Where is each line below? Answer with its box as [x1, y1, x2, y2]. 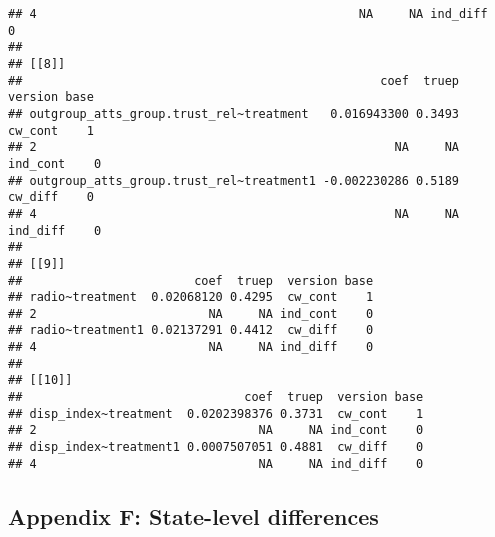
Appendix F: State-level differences [8, 500, 379, 531]
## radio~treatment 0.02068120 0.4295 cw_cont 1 [8, 290, 374, 305]
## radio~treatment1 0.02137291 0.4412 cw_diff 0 [8, 323, 374, 338]
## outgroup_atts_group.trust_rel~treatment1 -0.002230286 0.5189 [8, 173, 460, 188]
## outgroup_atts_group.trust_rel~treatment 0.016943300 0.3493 [8, 106, 460, 121]
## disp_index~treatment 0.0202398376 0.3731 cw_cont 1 [8, 406, 424, 421]
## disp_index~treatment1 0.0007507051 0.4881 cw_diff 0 [8, 440, 424, 455]
